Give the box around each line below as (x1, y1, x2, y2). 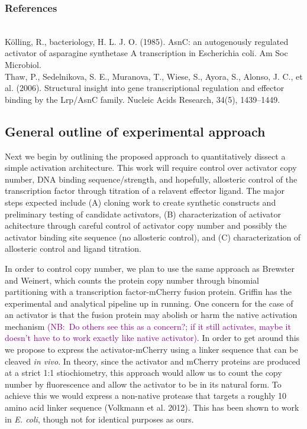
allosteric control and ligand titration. (5, 242, 141, 255)
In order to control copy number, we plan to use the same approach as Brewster (5, 262, 295, 274)
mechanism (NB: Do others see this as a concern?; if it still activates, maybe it (5, 320, 291, 332)
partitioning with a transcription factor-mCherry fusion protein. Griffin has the (5, 285, 292, 298)
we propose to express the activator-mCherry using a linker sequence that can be (5, 343, 298, 356)
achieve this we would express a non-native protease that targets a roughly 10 (5, 389, 287, 402)
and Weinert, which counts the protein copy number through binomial (5, 274, 260, 286)
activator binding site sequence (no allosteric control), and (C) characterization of (5, 230, 301, 243)
